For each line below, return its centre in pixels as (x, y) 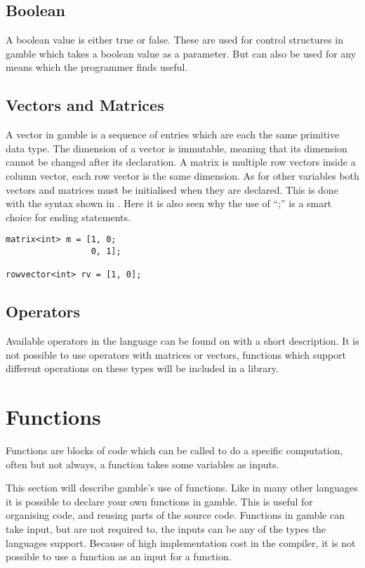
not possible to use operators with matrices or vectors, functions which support (176, 354)
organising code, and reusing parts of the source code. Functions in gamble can (175, 515)
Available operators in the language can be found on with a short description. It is (182, 341)
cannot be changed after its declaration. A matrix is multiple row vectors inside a (181, 162)
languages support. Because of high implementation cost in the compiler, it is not (181, 542)
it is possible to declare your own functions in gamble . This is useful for (159, 501)
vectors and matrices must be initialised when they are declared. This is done (172, 189)
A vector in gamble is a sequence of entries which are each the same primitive (173, 134)
